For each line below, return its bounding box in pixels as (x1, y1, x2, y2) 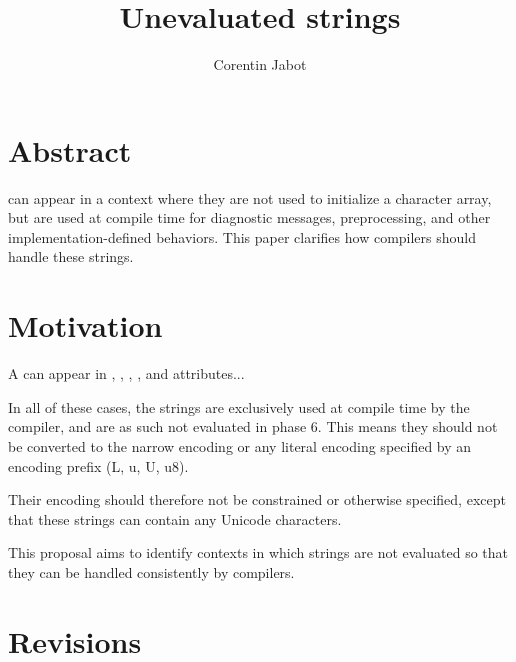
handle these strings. (8, 246, 134, 267)
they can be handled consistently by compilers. (8, 561, 295, 582)
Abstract (8, 129, 132, 170)
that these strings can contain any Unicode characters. (8, 508, 342, 529)
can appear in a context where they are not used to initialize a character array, (8, 187, 492, 208)
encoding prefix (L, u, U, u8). (8, 455, 189, 476)
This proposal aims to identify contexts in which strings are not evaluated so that (8, 542, 508, 563)
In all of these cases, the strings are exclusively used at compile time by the (8, 396, 470, 417)
